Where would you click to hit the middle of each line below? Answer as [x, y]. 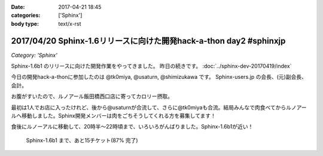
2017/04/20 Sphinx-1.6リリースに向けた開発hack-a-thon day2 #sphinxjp [148, 41]
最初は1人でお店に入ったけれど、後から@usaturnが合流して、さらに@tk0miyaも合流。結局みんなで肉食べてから [149, 107]
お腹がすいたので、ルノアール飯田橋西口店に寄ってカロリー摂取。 [92, 96]
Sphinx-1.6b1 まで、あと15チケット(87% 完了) [82, 140]
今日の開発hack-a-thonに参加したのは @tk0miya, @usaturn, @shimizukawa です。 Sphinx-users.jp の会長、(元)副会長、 [159, 77]
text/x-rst [70, 23]
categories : [26, 16]
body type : [25, 23]
